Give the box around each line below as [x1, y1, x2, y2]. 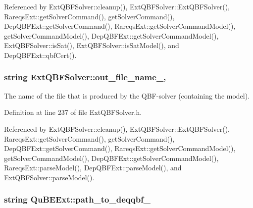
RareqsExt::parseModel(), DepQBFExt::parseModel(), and [4, 162, 182, 173]
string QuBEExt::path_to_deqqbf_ [4, 193, 151, 206]
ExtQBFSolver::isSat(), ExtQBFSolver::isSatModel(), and [4, 40, 179, 51]
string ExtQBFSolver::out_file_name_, [4, 71, 166, 83]
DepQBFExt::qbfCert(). [4, 50, 77, 60]
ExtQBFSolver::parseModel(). [4, 172, 95, 182]
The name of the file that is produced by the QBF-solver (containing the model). [4, 90, 250, 101]
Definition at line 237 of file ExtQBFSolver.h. [4, 107, 142, 117]
